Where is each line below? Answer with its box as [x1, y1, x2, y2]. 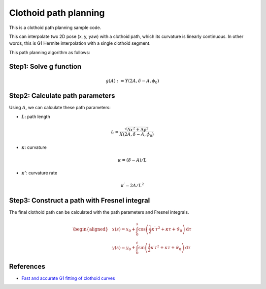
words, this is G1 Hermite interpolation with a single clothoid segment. [9, 40, 151, 46]
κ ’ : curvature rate [21, 170, 58, 176]
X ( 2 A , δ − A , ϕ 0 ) [119, 132, 154, 138]
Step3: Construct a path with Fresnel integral [9, 197, 150, 205]
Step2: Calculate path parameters [9, 91, 115, 100]
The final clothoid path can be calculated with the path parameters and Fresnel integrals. [9, 209, 189, 215]
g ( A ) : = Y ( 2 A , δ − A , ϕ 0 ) [105, 78, 160, 85]
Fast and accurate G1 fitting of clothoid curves [21, 275, 115, 281]
